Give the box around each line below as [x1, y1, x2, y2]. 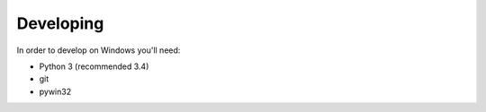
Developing [16, 13, 104, 33]
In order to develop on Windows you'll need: [16, 45, 181, 56]
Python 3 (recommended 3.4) [39, 61, 149, 72]
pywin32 [39, 86, 72, 97]
